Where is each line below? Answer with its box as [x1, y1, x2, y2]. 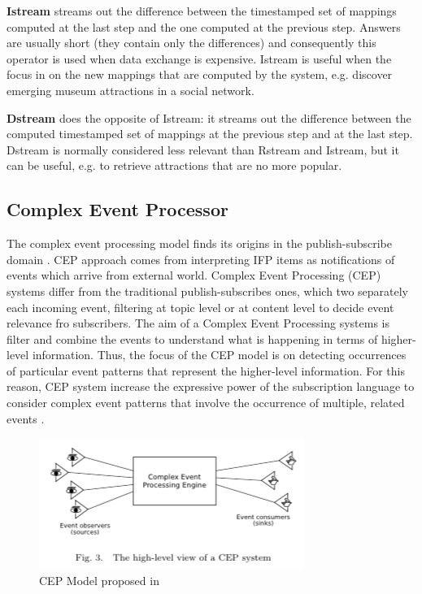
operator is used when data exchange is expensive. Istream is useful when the [7, 50, 392, 67]
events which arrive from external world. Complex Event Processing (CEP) [7, 267, 381, 284]
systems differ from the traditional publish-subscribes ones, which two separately [7, 282, 408, 299]
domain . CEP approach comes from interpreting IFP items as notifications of [7, 250, 395, 267]
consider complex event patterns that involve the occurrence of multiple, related [7, 394, 405, 411]
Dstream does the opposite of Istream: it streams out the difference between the [7, 109, 411, 126]
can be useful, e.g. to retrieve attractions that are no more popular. [7, 157, 342, 174]
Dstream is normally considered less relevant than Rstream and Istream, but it [7, 141, 399, 158]
